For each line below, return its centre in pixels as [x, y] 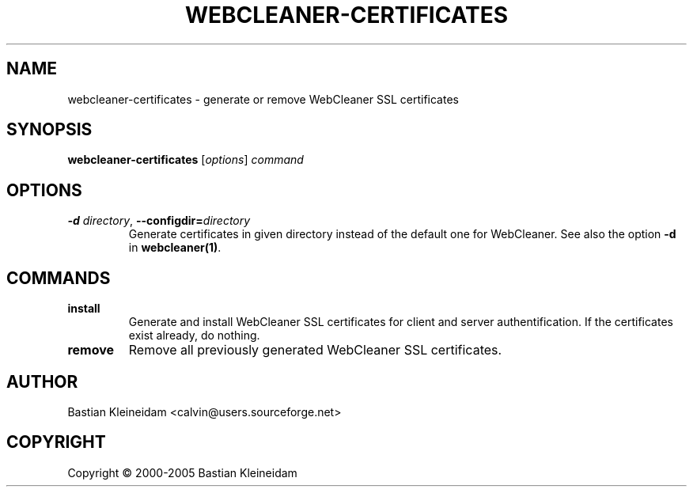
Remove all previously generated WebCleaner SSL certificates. [315, 350]
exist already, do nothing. [194, 336]
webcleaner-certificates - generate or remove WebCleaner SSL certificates [263, 99]
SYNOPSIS [49, 130]
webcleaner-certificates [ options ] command [186, 160]
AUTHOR [42, 381]
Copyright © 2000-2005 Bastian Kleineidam [182, 472]
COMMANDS [59, 278]
